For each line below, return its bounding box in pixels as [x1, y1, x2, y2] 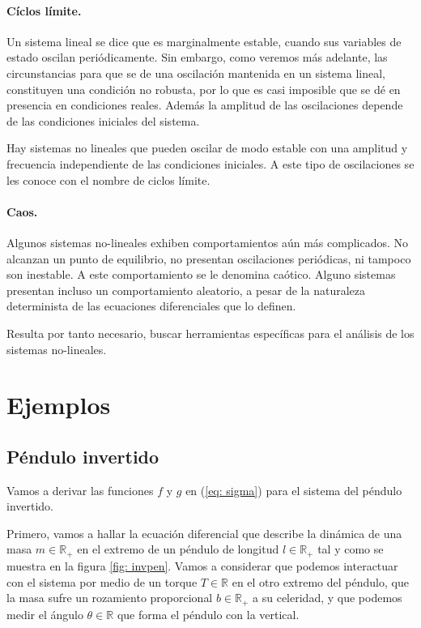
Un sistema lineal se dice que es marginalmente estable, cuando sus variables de [6, 32, 402, 49]
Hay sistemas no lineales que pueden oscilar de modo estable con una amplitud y [6, 139, 408, 156]
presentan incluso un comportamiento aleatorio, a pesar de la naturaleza [6, 281, 365, 298]
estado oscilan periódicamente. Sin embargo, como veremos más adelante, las [6, 49, 388, 66]
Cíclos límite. [6, 2, 82, 19]
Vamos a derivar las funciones [6, 481, 154, 498]
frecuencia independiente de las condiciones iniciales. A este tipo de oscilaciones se [6, 155, 415, 172]
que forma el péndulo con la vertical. [117, 605, 300, 622]
